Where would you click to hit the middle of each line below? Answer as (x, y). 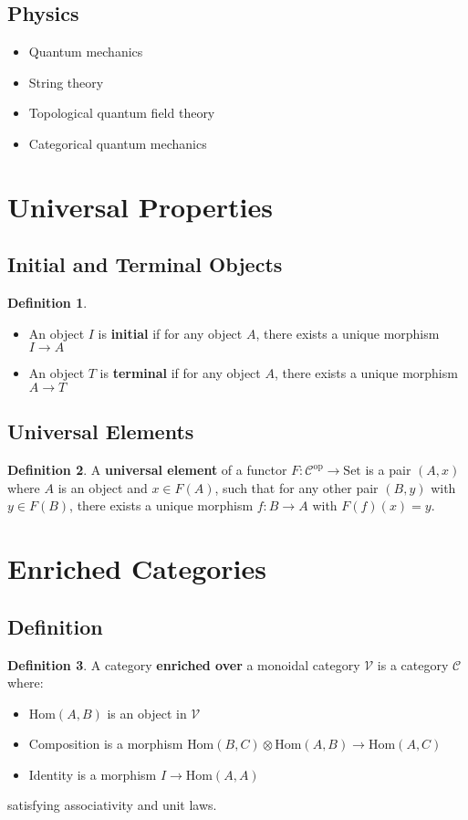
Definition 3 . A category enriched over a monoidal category (184, 664)
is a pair (388, 470)
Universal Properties (140, 206)
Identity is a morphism (93, 774)
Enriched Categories (137, 568)
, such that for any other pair (296, 487)
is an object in (147, 713)
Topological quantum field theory (122, 113)
